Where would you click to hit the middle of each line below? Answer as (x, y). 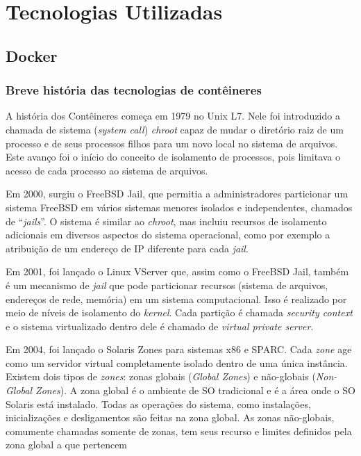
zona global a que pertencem (67, 445)
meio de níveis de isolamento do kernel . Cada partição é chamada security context (179, 312)
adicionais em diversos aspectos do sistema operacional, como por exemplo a (168, 235)
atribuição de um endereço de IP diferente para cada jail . (127, 248)
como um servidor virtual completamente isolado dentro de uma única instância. (177, 363)
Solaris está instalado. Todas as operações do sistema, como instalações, (158, 404)
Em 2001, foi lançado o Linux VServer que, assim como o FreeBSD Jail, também (177, 271)
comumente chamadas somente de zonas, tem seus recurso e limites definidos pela (179, 431)
